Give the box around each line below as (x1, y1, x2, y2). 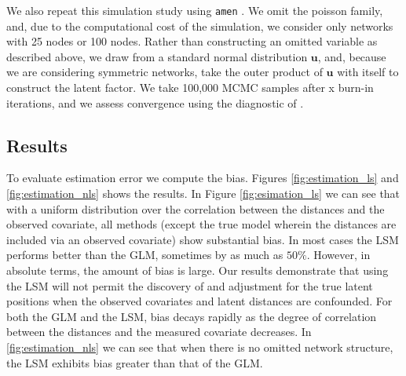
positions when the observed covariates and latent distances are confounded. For (6, 293, 393, 309)
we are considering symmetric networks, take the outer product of (6, 64, 323, 80)
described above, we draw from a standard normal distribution (6, 48, 308, 64)
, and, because (317, 48, 386, 64)
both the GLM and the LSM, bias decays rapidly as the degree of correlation (6, 308, 377, 324)
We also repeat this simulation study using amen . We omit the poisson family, (6, 2, 383, 18)
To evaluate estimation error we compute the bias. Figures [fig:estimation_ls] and (6, 170, 399, 186)
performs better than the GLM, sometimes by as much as (6, 246, 283, 263)
